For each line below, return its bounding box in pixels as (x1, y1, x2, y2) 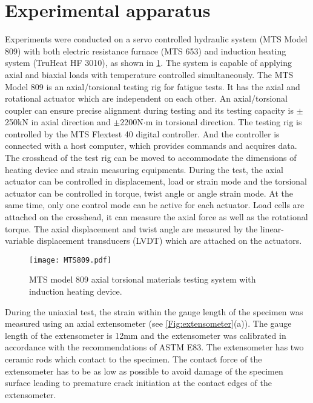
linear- (260, 222, 284, 235)
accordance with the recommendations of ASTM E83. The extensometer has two (5, 341, 304, 353)
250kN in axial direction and (5, 116, 111, 128)
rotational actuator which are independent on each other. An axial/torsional (5, 92, 288, 105)
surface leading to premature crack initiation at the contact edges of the (5, 376, 272, 389)
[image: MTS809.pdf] (29, 255, 112, 264)
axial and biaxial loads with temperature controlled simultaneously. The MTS (5, 68, 294, 80)
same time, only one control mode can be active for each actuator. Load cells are (5, 198, 305, 211)
